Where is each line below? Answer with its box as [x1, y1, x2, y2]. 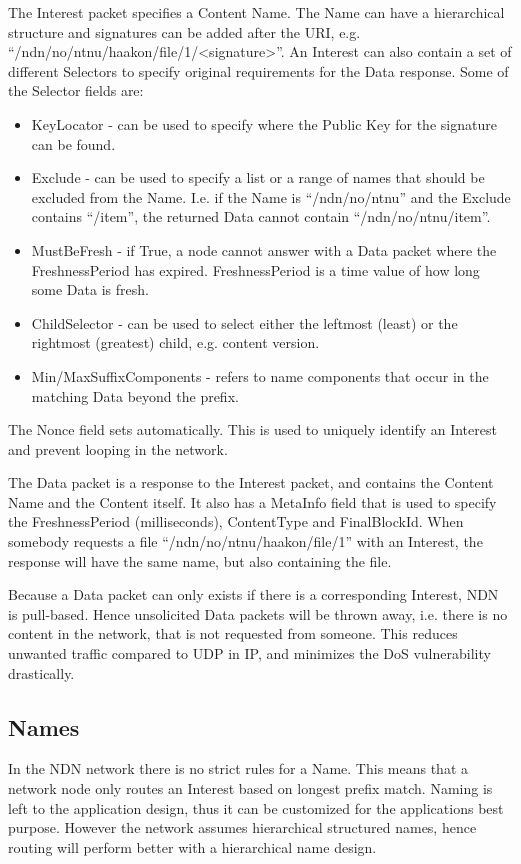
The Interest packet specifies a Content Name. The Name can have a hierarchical [8, 2, 505, 22]
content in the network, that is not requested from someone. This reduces [8, 623, 458, 644]
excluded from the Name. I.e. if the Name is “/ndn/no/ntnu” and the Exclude [31, 186, 511, 207]
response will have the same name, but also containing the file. [8, 550, 392, 571]
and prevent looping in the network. [8, 438, 228, 459]
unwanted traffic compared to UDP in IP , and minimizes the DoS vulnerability [8, 643, 491, 664]
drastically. [8, 662, 75, 683]
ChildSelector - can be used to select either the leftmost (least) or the [31, 312, 458, 333]
